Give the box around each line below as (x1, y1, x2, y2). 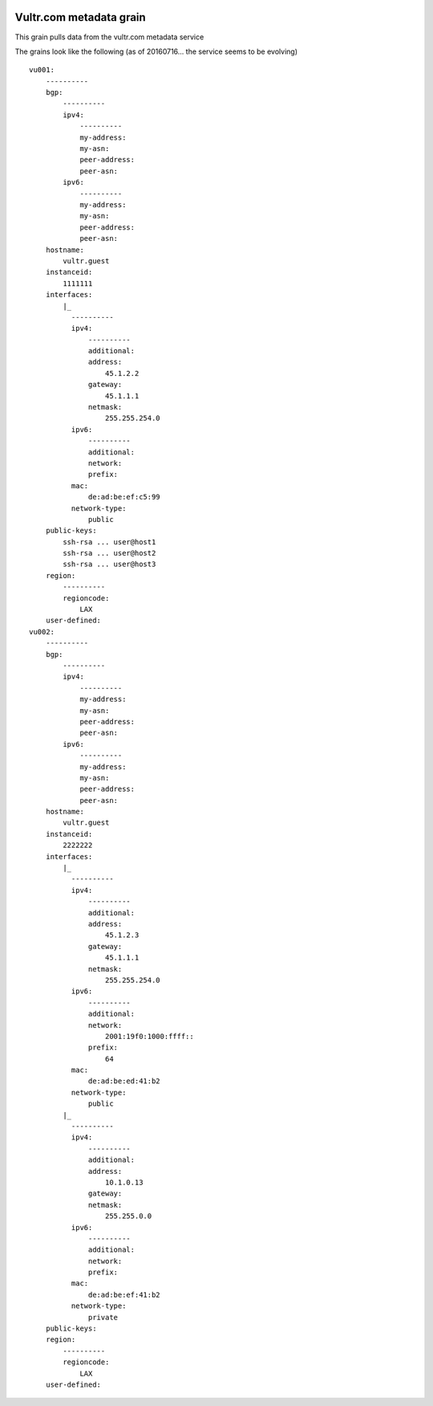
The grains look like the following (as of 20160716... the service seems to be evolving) (14, 47, 298, 56)
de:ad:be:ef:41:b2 (88, 1290, 160, 1299)
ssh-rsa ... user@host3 (63, 560, 156, 569)
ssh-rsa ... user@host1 (63, 537, 156, 546)
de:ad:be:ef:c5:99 (88, 492, 160, 502)
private (88, 1313, 119, 1322)
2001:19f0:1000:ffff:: (104, 1032, 194, 1041)
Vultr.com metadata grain (14, 10, 146, 24)
